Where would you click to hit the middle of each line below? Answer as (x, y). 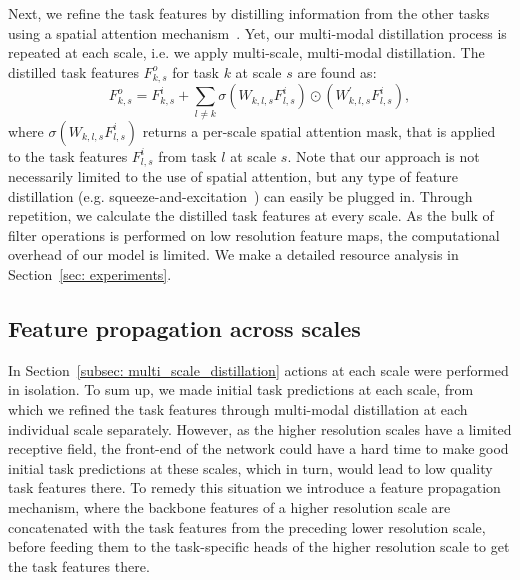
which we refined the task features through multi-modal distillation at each (238, 408)
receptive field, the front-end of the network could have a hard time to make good (258, 448)
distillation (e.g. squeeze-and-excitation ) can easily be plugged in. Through (240, 195)
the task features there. (79, 565)
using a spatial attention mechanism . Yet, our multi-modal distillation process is (257, 32)
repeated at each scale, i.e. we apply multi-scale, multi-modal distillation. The (246, 52)
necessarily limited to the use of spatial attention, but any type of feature (233, 176)
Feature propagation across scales (184, 327)
